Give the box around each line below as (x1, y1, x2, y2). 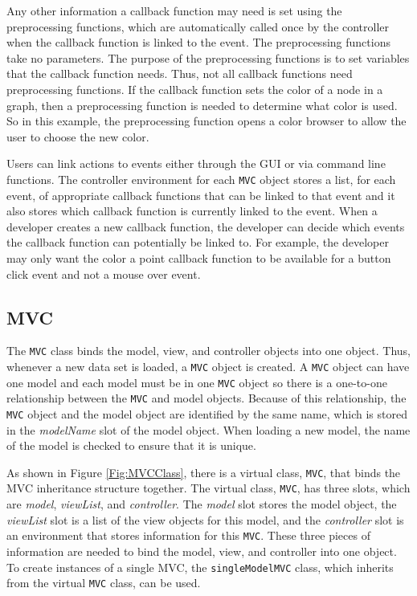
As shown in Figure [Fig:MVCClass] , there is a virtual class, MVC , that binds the (6, 463, 401, 480)
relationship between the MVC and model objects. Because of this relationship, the (6, 390, 407, 406)
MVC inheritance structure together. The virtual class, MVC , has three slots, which (6, 480, 411, 496)
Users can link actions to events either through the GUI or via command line (6, 155, 386, 172)
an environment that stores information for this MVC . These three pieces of (6, 527, 370, 544)
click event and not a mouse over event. (6, 265, 201, 282)
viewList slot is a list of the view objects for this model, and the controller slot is (6, 511, 404, 528)
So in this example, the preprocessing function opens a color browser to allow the (6, 112, 407, 129)
